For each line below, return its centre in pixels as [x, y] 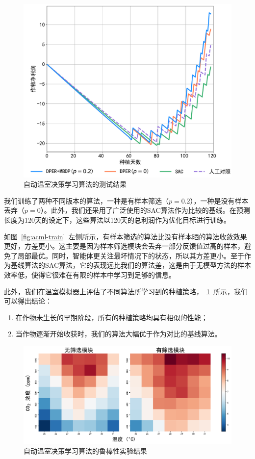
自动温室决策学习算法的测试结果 [75, 184]
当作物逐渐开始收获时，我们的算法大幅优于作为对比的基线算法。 [118, 334]
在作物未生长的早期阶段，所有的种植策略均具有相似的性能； [112, 317]
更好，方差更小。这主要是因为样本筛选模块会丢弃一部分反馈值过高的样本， [124, 246]
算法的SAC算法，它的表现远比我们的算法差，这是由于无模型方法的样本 [138, 265]
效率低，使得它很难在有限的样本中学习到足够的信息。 [90, 274]
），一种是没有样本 [219, 200]
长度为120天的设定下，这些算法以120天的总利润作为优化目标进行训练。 [117, 219]
